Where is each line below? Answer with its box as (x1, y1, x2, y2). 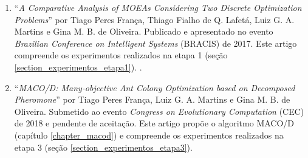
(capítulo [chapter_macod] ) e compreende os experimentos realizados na (14, 128, 284, 141)
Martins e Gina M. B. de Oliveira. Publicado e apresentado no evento (14, 25, 273, 38)
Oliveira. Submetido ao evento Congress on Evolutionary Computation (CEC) (14, 105, 304, 117)
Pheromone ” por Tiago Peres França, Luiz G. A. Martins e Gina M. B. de (14, 93, 290, 106)
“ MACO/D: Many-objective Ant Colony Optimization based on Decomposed (14, 81, 295, 94)
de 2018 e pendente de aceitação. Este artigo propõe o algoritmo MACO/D (14, 117, 295, 129)
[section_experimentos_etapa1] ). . (14, 60, 142, 73)
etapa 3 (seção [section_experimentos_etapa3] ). (14, 140, 193, 153)
